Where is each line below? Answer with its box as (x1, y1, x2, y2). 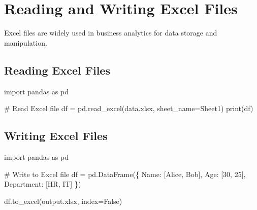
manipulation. (4, 37, 47, 48)
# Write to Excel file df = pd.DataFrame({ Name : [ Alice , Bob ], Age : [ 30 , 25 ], (4, 168, 246, 179)
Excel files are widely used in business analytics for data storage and (4, 27, 217, 38)
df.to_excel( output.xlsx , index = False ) (4, 195, 122, 206)
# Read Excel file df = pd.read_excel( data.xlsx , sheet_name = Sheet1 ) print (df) (4, 103, 253, 114)
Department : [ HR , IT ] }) (4, 179, 81, 189)
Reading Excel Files (4, 62, 110, 78)
